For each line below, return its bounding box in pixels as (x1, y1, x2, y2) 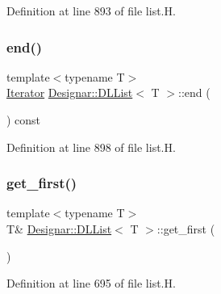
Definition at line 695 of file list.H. (6, 275, 176, 292)
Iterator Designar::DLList (6, 84, 133, 101)
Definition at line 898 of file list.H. (6, 138, 176, 155)
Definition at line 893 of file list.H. (6, 2, 176, 19)
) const (6, 111, 41, 128)
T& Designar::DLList (6, 220, 112, 237)
